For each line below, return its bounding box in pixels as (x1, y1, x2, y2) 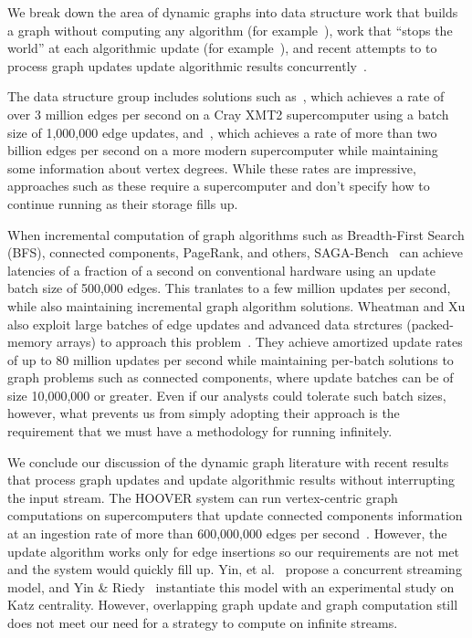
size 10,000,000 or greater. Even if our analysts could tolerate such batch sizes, (7, 385, 446, 404)
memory (7, 332, 53, 351)
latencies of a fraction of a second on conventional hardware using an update (7, 260, 435, 279)
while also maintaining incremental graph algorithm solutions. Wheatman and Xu (7, 296, 466, 315)
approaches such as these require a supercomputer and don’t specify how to (7, 176, 430, 195)
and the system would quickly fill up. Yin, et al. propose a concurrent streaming (7, 560, 462, 579)
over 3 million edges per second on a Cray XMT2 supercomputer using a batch (7, 104, 449, 123)
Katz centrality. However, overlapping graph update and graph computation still (7, 595, 458, 614)
